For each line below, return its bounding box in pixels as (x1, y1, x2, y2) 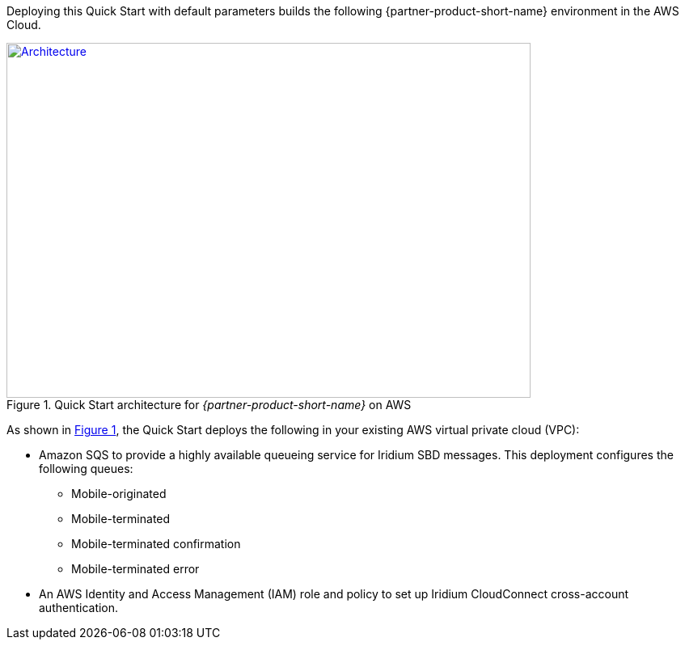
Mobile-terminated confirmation (71, 537, 241, 551)
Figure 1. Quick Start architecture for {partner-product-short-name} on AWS (6, 398, 412, 412)
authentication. (39, 601, 119, 614)
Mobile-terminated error (71, 562, 200, 576)
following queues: (39, 462, 133, 475)
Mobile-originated (71, 487, 167, 500)
